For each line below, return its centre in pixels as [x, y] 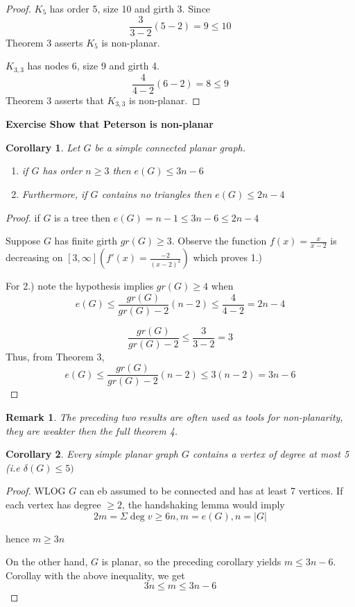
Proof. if [23, 217]
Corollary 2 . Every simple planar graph [92, 454]
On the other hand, [47, 562]
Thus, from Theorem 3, [55, 356]
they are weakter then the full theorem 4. [92, 430]
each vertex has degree [53, 504]
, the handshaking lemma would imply [204, 504]
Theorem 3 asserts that [55, 100]
